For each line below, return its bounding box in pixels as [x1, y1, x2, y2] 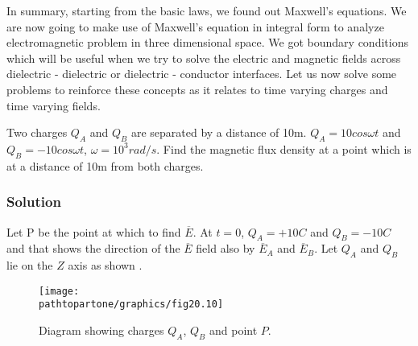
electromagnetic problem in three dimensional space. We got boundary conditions [6, 34, 408, 51]
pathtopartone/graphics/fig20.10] [39, 299, 224, 311]
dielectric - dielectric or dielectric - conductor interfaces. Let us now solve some [6, 65, 397, 82]
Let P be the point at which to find [6, 223, 181, 240]
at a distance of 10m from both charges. [6, 157, 204, 174]
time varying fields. [6, 97, 101, 113]
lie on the [6, 257, 53, 274]
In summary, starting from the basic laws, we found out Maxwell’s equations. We [6, 2, 407, 19]
